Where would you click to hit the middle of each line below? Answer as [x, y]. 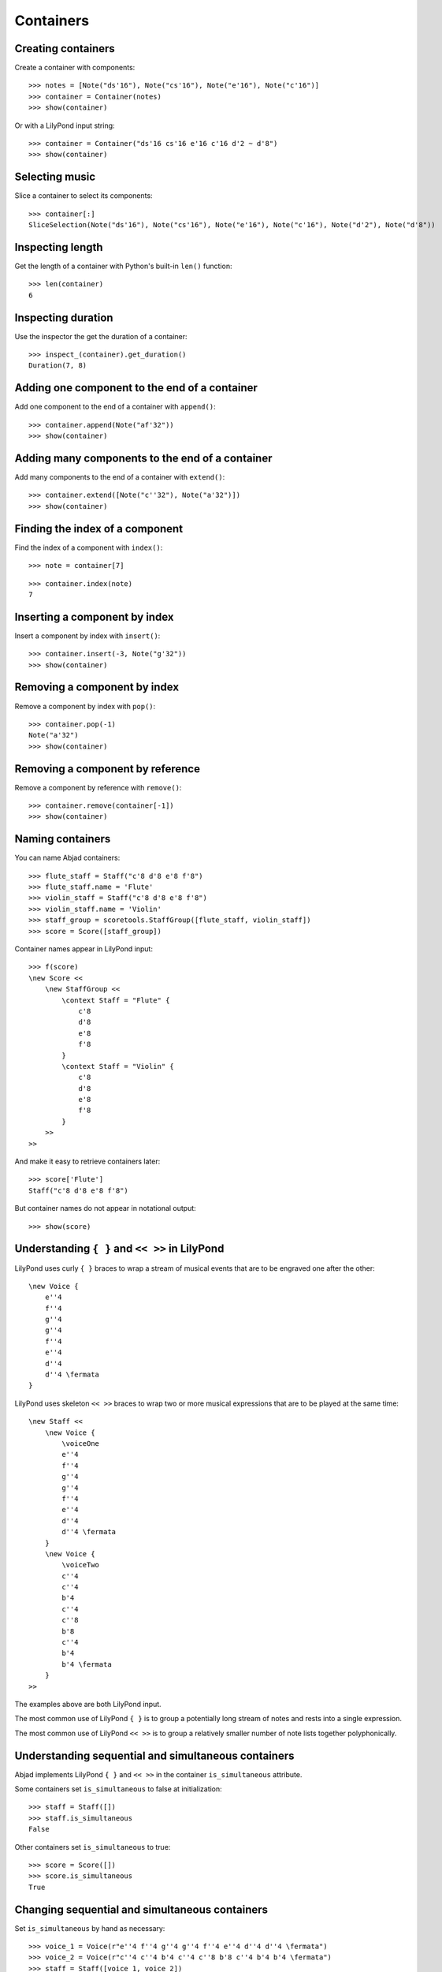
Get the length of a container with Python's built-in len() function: [123, 266]
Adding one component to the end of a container [136, 388]
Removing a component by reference [108, 769]
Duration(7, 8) [58, 366]
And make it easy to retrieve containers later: [87, 1162]
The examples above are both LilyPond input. [88, 1704]
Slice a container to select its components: [84, 196]
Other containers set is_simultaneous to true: [93, 1847]
